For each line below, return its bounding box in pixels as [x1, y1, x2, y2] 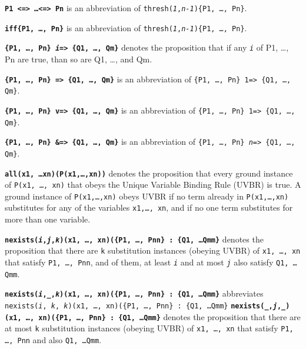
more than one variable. [5, 213, 91, 225]
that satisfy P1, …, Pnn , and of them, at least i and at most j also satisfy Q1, [5, 256, 289, 268]
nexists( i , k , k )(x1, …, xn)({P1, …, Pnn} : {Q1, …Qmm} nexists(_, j [5, 302, 277, 310]
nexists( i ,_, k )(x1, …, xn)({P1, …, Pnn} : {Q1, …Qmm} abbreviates [5, 287, 264, 300]
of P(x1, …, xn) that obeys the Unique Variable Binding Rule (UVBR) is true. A [5, 178, 301, 191]
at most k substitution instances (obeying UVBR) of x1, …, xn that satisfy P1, [5, 322, 294, 334]
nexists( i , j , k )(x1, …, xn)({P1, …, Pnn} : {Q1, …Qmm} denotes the [5, 232, 264, 245]
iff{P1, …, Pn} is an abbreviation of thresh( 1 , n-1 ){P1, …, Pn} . [5, 21, 247, 34]
